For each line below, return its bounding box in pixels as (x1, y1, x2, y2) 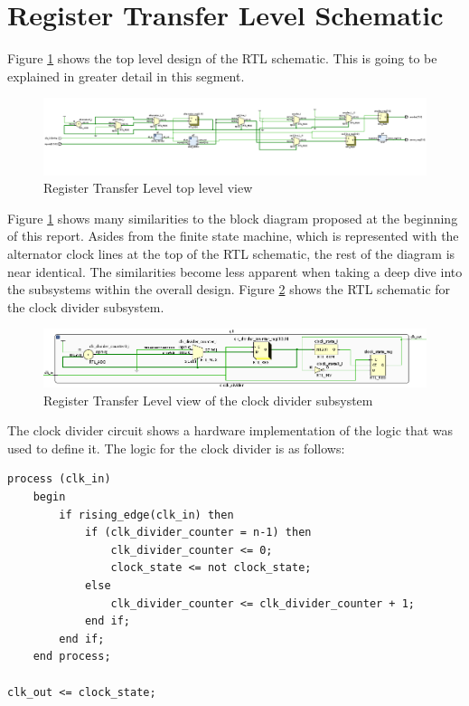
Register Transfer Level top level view (43, 178, 253, 197)
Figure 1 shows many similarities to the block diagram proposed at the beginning (7, 208, 458, 227)
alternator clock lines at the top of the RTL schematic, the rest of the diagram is (7, 243, 455, 262)
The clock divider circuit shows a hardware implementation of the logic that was (7, 421, 454, 440)
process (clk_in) (7, 472, 111, 486)
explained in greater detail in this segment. (7, 66, 245, 85)
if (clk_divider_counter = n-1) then (84, 526, 312, 539)
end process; (33, 650, 111, 663)
